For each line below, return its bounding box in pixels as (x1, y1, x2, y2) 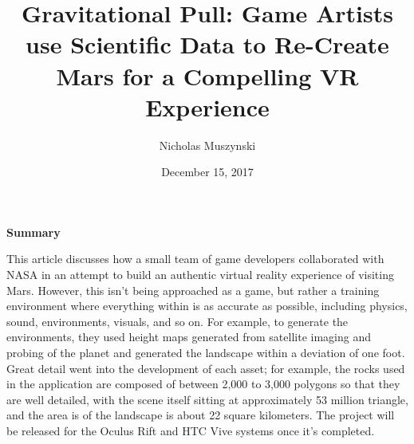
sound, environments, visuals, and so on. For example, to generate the (6, 312, 349, 329)
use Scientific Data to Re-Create (26, 28, 389, 61)
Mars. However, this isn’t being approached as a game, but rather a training (6, 281, 380, 298)
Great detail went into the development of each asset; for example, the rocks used (6, 360, 405, 376)
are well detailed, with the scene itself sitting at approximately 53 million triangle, (6, 391, 408, 407)
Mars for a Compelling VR (56, 59, 359, 92)
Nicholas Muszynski (159, 136, 256, 153)
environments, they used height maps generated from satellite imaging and (6, 328, 371, 345)
